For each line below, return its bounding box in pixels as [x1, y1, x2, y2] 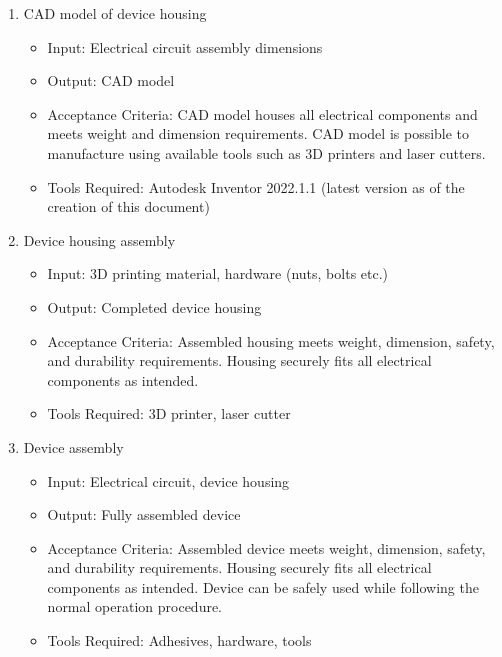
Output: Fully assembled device [47, 504, 241, 525]
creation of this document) [47, 196, 210, 217]
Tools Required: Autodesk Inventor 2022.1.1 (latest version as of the [47, 176, 465, 197]
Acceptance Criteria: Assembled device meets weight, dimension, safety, [47, 537, 486, 558]
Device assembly [23, 436, 124, 457]
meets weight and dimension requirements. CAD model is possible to [47, 123, 470, 144]
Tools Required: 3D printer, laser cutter [47, 403, 291, 424]
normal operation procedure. [47, 596, 223, 617]
